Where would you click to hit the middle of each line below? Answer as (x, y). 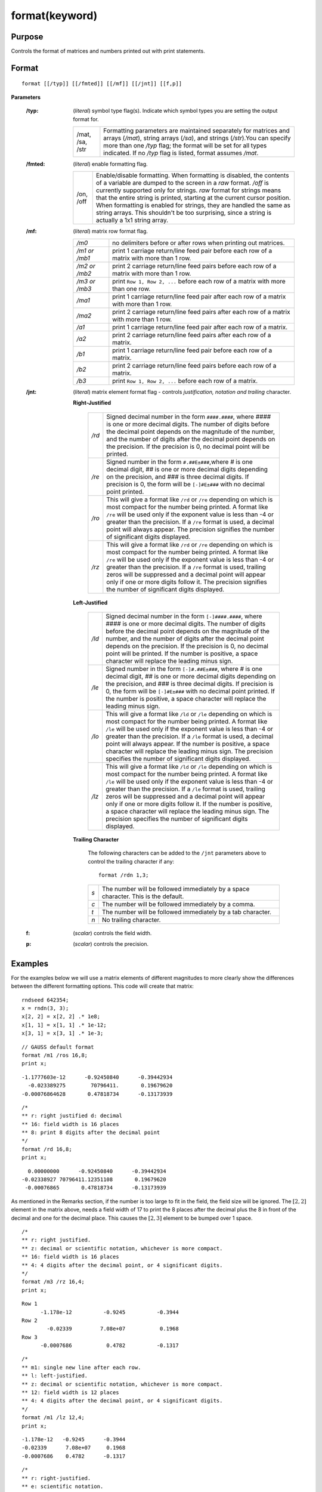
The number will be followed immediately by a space (176, 889)
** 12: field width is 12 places (70, 1393)
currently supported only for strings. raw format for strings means (188, 190)
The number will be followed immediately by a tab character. (186, 912)
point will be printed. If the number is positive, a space (182, 653)
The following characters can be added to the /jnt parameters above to (177, 853)
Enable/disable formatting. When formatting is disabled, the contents (192, 175)
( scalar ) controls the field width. (112, 933)
